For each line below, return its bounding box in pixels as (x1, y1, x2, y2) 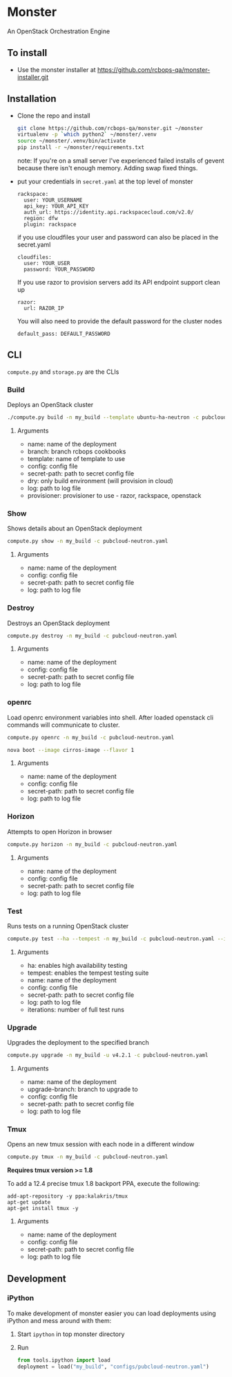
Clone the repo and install (17, 111, 91, 120)
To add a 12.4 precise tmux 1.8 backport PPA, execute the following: (7, 1180, 200, 1188)
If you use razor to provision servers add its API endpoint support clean (17, 278, 221, 287)
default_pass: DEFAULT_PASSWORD (17, 330, 110, 338)
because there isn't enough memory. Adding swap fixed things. (17, 164, 198, 172)
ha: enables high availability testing (27, 961, 128, 969)
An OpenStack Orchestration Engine (7, 27, 110, 35)
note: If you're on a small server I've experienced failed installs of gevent (17, 156, 224, 165)
